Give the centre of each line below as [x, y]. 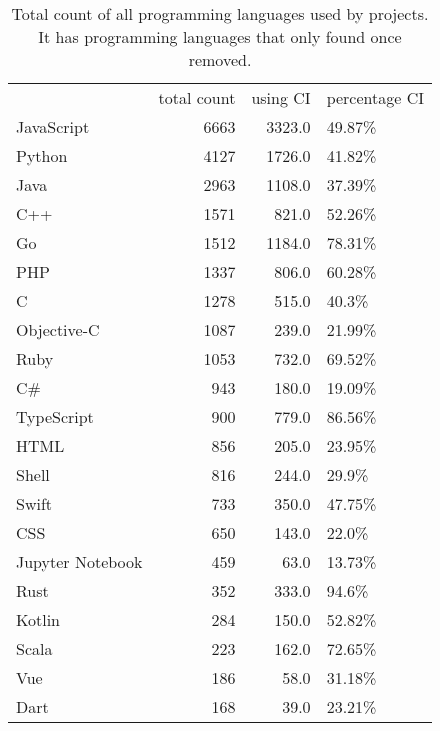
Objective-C [58, 329]
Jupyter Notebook [79, 561]
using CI [281, 97]
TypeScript [55, 416]
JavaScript [53, 126]
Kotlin [38, 619]
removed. [220, 59]
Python [42, 155]
